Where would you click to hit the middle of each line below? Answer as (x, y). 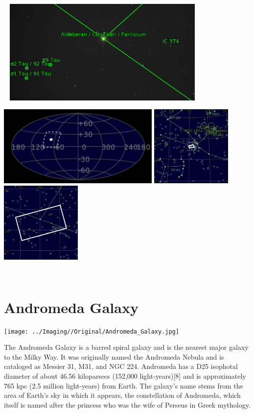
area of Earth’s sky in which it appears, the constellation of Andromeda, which (122, 395)
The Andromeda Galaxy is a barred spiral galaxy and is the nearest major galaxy (126, 347)
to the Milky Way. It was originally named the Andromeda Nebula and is (114, 356)
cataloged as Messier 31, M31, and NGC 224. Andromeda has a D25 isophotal (121, 366)
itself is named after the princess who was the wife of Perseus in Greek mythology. (127, 404)
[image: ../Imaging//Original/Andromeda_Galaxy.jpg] (92, 331)
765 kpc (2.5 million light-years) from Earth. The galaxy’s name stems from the (124, 385)
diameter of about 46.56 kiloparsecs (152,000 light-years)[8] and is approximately (125, 376)
